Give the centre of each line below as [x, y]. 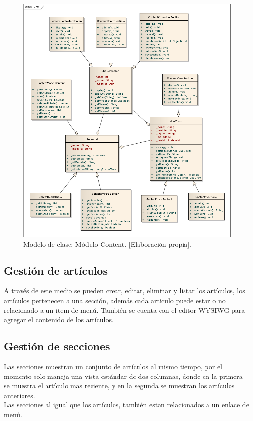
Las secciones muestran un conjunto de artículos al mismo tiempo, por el [113, 366]
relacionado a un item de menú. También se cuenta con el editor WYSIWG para [125, 310]
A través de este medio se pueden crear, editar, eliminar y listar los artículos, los [125, 291]
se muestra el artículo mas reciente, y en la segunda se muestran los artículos [119, 386]
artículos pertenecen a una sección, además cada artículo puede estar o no [115, 300]
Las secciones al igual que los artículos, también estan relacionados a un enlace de [126, 405]
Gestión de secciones [57, 346]
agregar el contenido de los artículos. [59, 320]
